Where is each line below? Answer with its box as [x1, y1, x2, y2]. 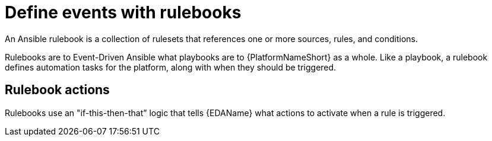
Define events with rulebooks [5, 2, 242, 23]
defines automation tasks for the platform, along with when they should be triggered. [5, 62, 337, 72]
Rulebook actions [5, 82, 110, 98]
